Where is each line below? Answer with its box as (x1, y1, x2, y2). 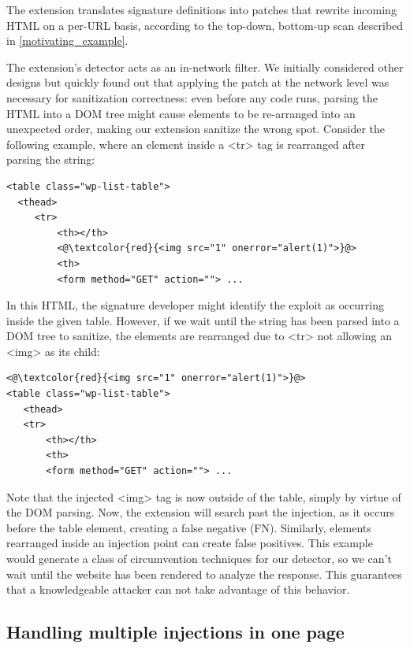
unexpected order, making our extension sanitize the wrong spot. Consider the (6, 120, 386, 137)
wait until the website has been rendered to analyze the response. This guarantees (6, 565, 402, 582)
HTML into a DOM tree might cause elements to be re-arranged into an (6, 105, 356, 121)
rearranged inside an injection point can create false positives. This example (6, 535, 373, 551)
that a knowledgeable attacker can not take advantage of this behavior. (6, 581, 350, 598)
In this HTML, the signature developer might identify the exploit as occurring (6, 297, 384, 313)
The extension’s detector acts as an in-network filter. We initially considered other (6, 58, 404, 75)
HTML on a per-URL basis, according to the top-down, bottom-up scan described (6, 17, 404, 33)
